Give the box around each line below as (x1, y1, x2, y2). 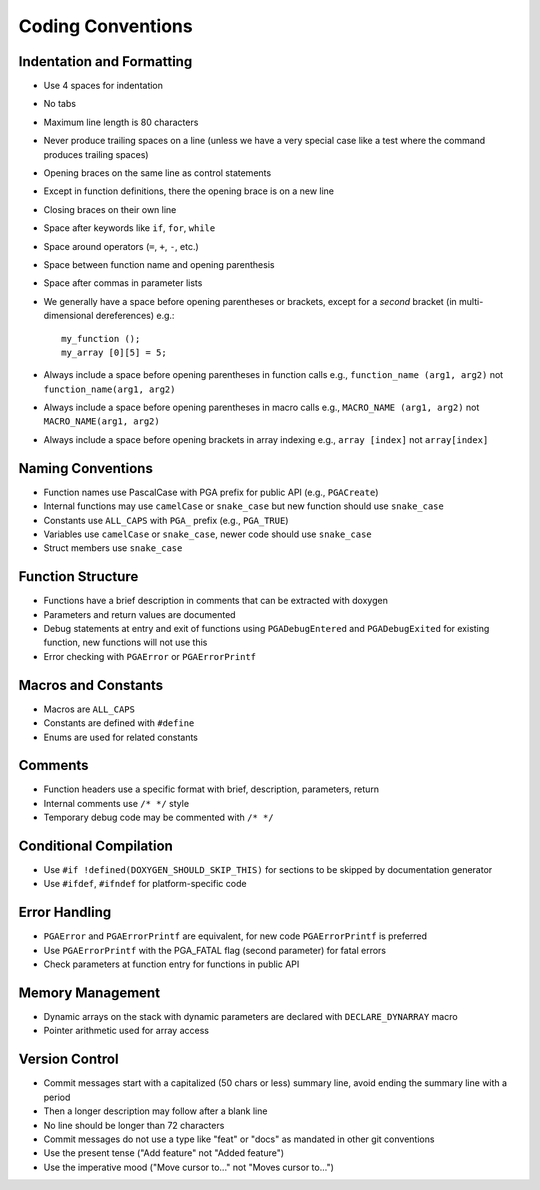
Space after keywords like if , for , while (43, 222, 216, 234)
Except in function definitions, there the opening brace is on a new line (43, 185, 335, 197)
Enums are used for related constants (43, 731, 199, 743)
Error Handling (18, 904, 112, 921)
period (43, 1091, 71, 1103)
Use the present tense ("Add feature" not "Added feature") (43, 1147, 285, 1159)
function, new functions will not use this (43, 636, 208, 649)
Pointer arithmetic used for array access (43, 1025, 210, 1037)
